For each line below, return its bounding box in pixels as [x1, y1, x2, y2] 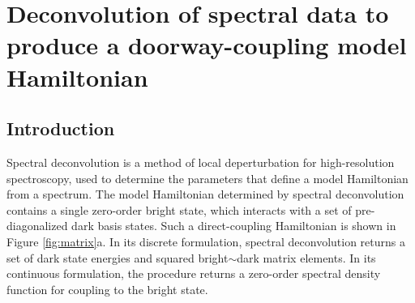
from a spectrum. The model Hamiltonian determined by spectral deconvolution [6, 186, 404, 203]
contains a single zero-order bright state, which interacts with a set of [6, 201, 352, 218]
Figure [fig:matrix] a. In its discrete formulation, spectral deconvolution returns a [6, 233, 405, 250]
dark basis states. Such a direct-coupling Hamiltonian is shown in [71, 217, 396, 234]
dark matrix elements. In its [237, 249, 376, 266]
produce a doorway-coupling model [6, 28, 407, 62]
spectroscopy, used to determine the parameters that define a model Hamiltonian [6, 169, 409, 186]
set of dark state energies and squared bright [6, 249, 229, 266]
